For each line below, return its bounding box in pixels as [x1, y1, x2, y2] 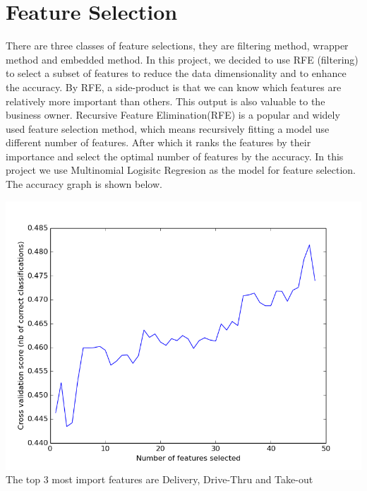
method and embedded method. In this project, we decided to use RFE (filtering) [6, 52, 359, 66]
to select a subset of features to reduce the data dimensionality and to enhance [6, 66, 347, 81]
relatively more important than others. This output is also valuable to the [6, 93, 325, 108]
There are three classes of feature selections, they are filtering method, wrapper [6, 38, 349, 53]
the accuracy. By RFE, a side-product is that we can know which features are [6, 79, 342, 94]
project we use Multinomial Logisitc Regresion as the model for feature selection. [6, 162, 356, 177]
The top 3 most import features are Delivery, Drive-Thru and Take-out [6, 472, 313, 487]
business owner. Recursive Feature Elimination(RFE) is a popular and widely [6, 107, 340, 122]
